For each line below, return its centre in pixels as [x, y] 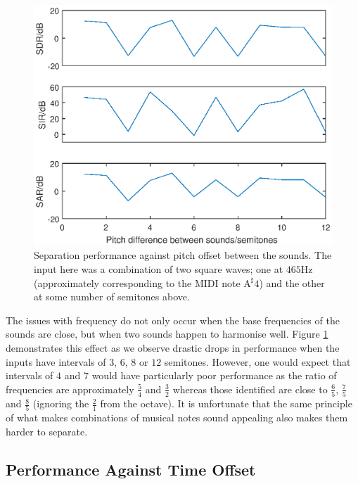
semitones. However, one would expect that [257, 361]
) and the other [292, 282]
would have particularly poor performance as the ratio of [214, 375]
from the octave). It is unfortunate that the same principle [226, 403]
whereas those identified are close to [250, 389]
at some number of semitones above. [112, 297]
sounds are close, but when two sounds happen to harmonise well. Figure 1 [167, 334]
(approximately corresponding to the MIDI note [137, 282]
